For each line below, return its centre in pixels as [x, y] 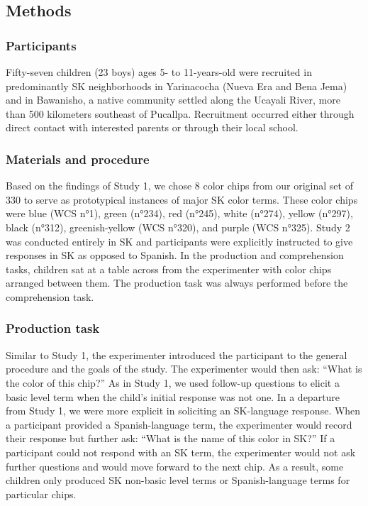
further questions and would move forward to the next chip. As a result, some [175, 466]
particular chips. [41, 494]
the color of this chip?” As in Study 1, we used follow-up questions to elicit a [173, 382]
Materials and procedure [78, 159]
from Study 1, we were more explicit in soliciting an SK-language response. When [183, 411]
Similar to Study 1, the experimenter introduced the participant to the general [177, 354]
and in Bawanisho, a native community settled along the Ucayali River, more [173, 100]
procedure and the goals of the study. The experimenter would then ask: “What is [184, 369]
